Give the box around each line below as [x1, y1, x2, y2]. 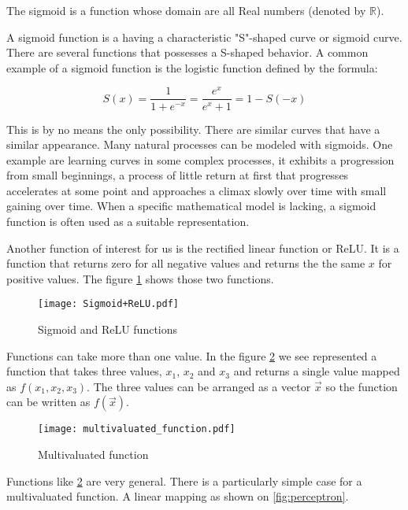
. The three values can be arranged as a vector [87, 378, 311, 394]
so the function [325, 378, 398, 394]
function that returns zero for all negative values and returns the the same [6, 255, 365, 272]
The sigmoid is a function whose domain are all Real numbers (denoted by [6, 2, 366, 18]
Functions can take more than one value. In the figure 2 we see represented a [6, 347, 377, 364]
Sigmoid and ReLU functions [38, 321, 178, 338]
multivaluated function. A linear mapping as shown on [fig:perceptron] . [6, 488, 349, 504]
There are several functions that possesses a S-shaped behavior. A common [6, 44, 369, 61]
